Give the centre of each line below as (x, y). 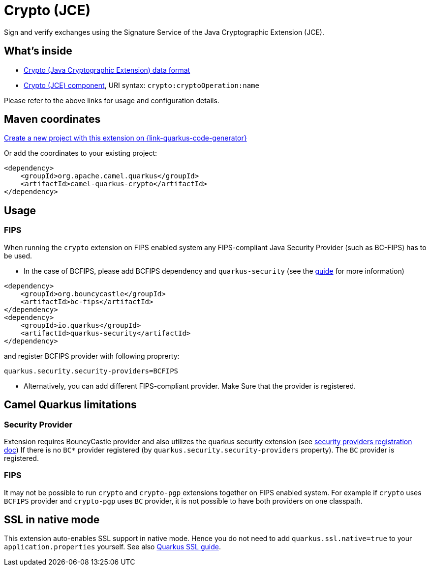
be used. (18, 256)
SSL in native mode (52, 520)
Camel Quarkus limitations (70, 405)
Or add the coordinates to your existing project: (81, 153)
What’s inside (38, 51)
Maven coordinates (52, 119)
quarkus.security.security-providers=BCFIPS (91, 371)
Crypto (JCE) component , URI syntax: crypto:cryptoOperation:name (141, 85)
